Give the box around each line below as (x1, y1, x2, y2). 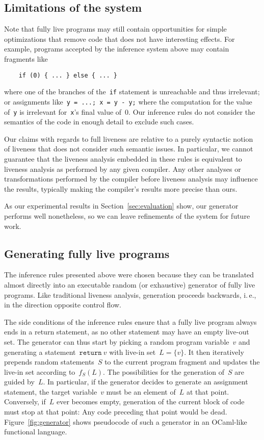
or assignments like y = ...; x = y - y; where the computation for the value (4, 96, 252, 107)
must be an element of (106, 386, 176, 397)
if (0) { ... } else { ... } (18, 71, 117, 79)
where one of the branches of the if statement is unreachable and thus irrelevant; (4, 86, 260, 97)
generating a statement (4, 346, 76, 357)
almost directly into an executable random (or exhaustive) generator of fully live (4, 279, 255, 290)
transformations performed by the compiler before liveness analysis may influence (4, 173, 258, 184)
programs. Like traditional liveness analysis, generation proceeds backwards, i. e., (4, 289, 256, 300)
